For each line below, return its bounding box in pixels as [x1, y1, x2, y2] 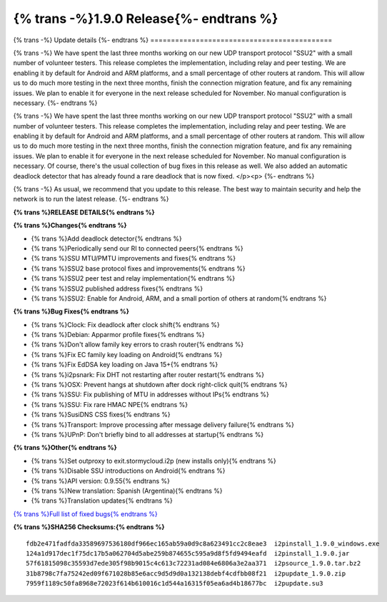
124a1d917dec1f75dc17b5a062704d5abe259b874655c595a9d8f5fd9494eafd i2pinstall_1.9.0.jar [26, 549, 350, 557]
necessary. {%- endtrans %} [13, 99, 98, 107]
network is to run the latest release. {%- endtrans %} [13, 195, 169, 204]
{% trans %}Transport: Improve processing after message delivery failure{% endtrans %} [31, 420, 294, 428]
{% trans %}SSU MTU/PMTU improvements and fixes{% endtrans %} [31, 254, 236, 263]
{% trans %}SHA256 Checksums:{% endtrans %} [13, 523, 165, 531]
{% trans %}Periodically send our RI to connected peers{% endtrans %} [31, 244, 243, 253]
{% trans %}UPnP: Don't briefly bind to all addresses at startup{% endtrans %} [31, 431, 264, 438]
